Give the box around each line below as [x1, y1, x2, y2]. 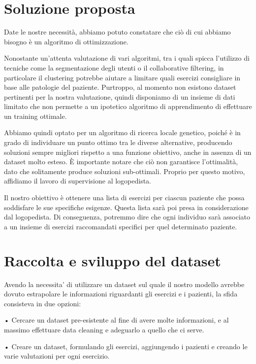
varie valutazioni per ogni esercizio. [4, 351, 110, 361]
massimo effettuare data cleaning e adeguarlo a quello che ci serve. [4, 324, 204, 334]
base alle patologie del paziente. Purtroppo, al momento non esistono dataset [4, 82, 236, 92]
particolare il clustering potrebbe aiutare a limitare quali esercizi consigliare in [4, 72, 241, 82]
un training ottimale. [4, 110, 67, 121]
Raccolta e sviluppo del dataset [4, 250, 221, 270]
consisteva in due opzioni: [4, 298, 81, 308]
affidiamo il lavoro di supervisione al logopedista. [4, 176, 151, 186]
